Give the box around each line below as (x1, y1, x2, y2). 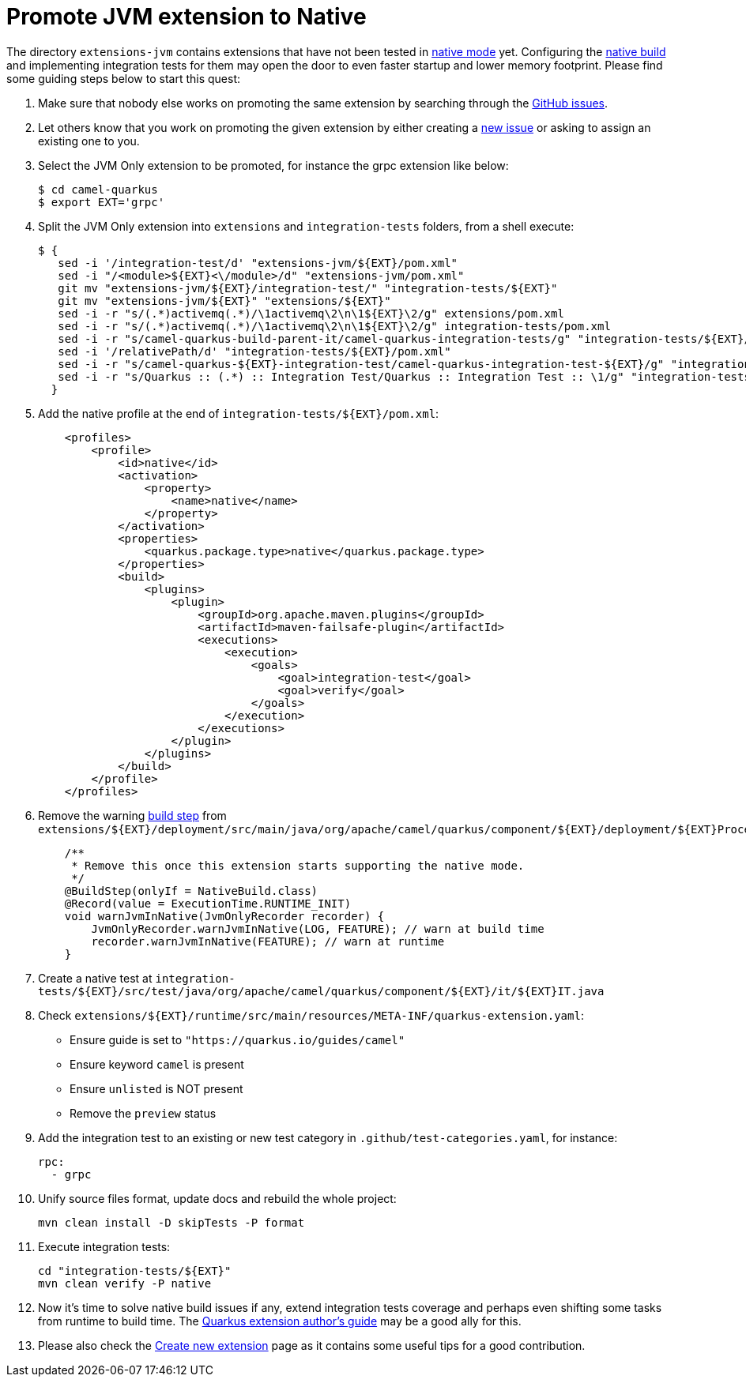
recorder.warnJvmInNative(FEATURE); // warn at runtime (91, 934, 445, 948)
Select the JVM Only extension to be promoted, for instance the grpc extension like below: (38, 158, 509, 172)
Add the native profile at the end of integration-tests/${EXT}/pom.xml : (38, 406, 439, 420)
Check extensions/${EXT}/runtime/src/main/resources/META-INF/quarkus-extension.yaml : (38, 1008, 584, 1022)
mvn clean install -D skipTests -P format (38, 1216, 305, 1229)
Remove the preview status (70, 1106, 217, 1120)
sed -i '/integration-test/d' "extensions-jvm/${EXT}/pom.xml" (58, 256, 458, 269)
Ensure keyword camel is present (70, 1057, 244, 1071)
